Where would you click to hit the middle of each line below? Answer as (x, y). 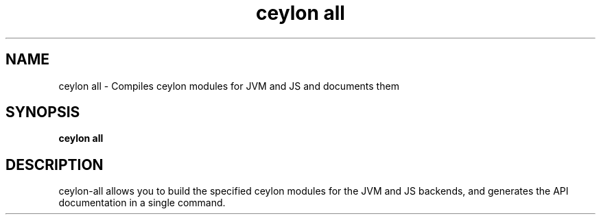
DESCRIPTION (55, 164)
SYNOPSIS (43, 112)
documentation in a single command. (142, 203)
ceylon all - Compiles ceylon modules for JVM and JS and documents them (229, 86)
